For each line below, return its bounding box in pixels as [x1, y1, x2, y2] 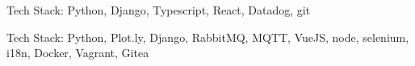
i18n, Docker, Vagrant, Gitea [6, 44, 149, 61]
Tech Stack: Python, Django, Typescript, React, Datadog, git [6, 2, 311, 18]
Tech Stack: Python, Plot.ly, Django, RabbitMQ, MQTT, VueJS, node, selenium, [6, 28, 409, 45]
